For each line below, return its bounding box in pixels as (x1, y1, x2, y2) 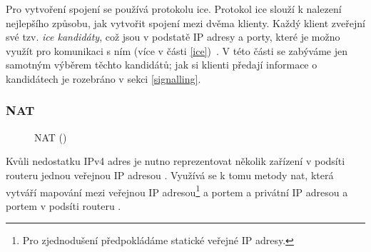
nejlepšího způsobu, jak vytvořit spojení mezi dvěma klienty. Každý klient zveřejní (6, 15, 365, 30)
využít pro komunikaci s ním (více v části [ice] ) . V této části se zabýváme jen (6, 43, 348, 58)
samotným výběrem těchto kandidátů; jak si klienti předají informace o (6, 57, 317, 72)
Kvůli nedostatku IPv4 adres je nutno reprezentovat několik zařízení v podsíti (6, 153, 345, 168)
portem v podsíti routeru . (6, 198, 121, 213)
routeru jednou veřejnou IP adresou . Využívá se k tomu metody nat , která (6, 167, 334, 182)
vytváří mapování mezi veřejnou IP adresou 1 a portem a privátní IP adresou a (6, 182, 348, 199)
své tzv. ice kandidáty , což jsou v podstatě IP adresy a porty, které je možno (6, 29, 340, 44)
